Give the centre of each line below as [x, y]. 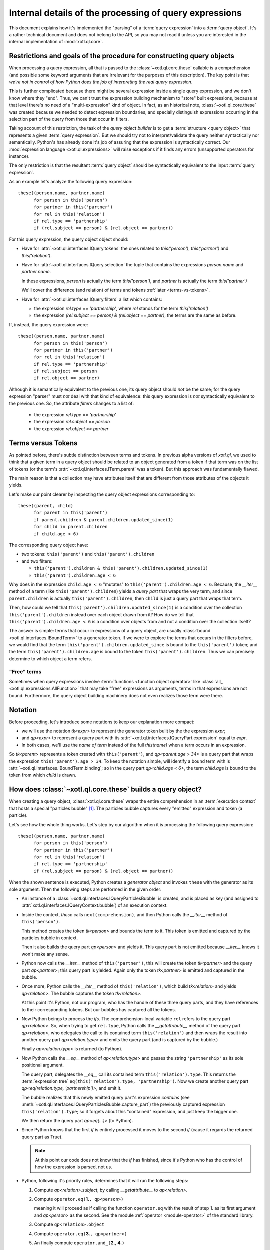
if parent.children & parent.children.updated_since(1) [104, 520]
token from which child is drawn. [43, 775]
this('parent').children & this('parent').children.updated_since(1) [121, 568]
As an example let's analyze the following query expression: [71, 182]
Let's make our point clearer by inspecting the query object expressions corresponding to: [102, 494]
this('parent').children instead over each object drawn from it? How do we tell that [102, 614]
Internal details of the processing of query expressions [126, 13]
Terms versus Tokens [43, 443]
